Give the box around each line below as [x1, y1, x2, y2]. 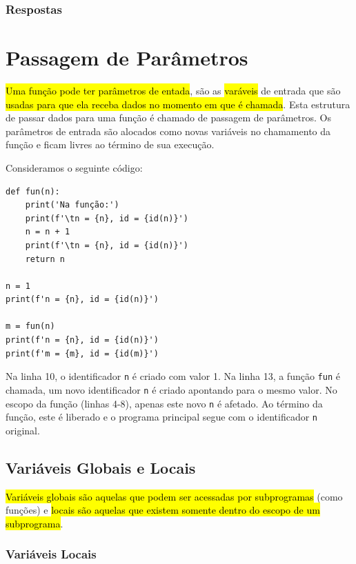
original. [6, 423, 40, 437]
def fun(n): [6, 186, 60, 197]
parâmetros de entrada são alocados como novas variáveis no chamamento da [6, 123, 331, 138]
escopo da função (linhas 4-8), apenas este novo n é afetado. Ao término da [6, 396, 323, 410]
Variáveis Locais [6, 545, 97, 563]
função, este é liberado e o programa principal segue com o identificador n [6, 410, 318, 424]
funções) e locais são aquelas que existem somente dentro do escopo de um [6, 503, 320, 517]
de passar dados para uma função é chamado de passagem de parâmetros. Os [6, 110, 331, 125]
